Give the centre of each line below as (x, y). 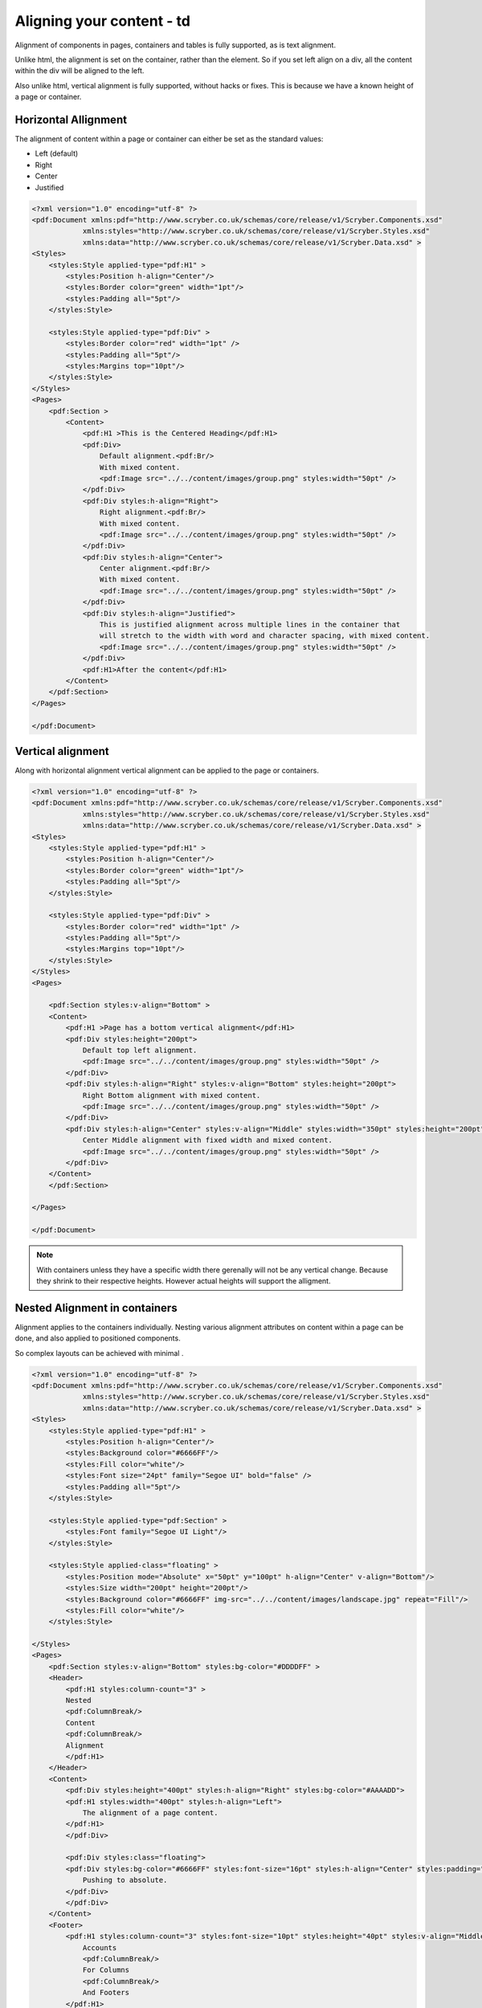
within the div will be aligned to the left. (80, 71)
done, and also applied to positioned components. (98, 1338)
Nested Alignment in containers (96, 1308)
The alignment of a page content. (150, 1812)
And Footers (106, 1993)
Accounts (100, 1947)
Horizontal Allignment (71, 119)
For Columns (106, 1970)
